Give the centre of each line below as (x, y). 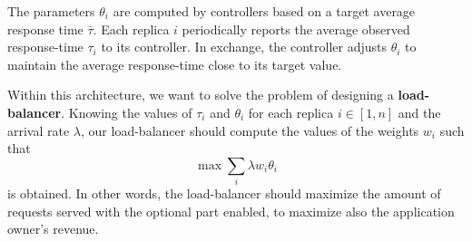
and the (419, 112)
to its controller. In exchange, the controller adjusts (244, 47)
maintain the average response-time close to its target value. (175, 64)
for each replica (291, 112)
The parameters (51, 11)
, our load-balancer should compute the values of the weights (250, 130)
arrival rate (39, 130)
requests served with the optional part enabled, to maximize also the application (231, 211)
